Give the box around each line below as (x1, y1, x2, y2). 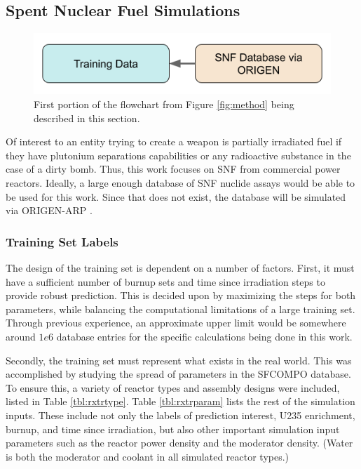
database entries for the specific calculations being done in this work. (56, 329, 353, 344)
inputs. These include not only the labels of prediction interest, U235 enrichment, (6, 407, 355, 422)
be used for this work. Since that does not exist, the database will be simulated (6, 189, 346, 204)
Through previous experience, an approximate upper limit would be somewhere (6, 315, 346, 330)
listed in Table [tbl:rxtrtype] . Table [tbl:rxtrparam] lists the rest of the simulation (6, 394, 355, 409)
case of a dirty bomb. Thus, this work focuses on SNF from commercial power (6, 161, 341, 176)
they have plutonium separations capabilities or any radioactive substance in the (6, 147, 351, 162)
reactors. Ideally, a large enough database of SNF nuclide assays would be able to (6, 176, 355, 190)
